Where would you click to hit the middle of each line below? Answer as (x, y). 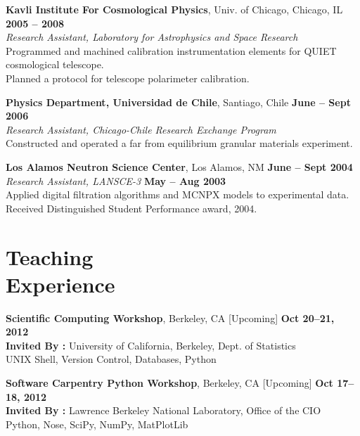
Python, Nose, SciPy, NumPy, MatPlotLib (97, 424)
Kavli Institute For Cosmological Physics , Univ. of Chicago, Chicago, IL (174, 9)
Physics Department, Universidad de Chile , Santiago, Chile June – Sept (178, 102)
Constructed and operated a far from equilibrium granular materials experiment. (179, 143)
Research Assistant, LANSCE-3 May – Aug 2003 (116, 180)
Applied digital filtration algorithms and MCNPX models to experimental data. (178, 194)
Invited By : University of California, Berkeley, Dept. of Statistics (151, 345)
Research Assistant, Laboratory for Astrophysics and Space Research (152, 37)
